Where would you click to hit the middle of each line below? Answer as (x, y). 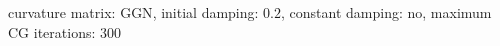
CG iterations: (52, 31)
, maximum (457, 12)
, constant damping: (342, 12)
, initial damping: (205, 12)
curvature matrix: (62, 12)
